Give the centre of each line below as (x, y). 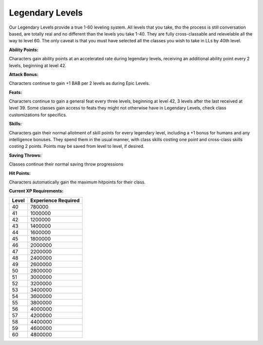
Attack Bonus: (24, 74)
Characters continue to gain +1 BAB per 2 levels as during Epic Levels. (80, 83)
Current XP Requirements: (36, 191)
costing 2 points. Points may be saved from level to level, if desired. (77, 146)
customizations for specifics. (38, 115)
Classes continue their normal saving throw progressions (66, 164)
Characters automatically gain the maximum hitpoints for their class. (77, 182)
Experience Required (55, 200)
